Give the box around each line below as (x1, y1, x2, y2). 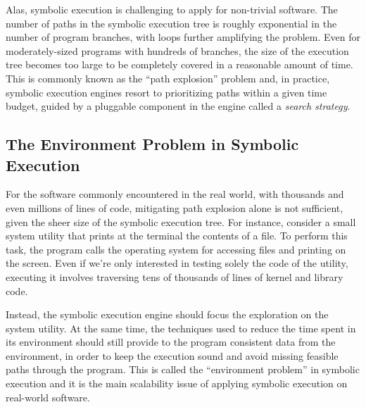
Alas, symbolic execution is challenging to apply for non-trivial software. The (6, 2, 338, 16)
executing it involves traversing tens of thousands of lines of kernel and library (6, 269, 343, 284)
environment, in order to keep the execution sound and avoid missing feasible (6, 348, 339, 363)
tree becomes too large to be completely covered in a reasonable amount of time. (6, 57, 353, 72)
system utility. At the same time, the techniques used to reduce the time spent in (6, 320, 356, 335)
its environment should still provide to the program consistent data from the (6, 334, 336, 349)
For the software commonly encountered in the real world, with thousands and (6, 187, 344, 201)
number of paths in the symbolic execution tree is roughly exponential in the (6, 15, 337, 30)
